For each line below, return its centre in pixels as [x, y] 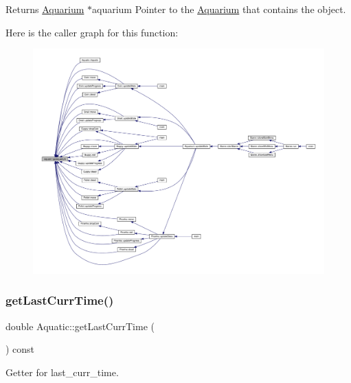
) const [20, 349]
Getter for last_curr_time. [62, 372]
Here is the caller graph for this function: [92, 32]
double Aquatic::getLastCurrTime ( [80, 326]
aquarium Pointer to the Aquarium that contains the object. [219, 9]
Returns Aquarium [45, 9]
